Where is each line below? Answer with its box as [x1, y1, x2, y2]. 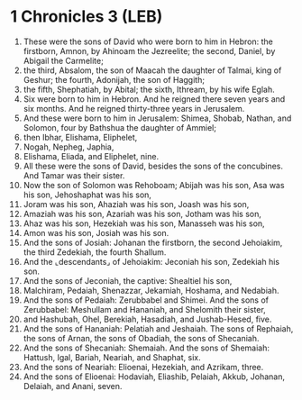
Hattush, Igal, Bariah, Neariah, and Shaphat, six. [23, 351, 201, 362]
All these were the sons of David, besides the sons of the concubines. [23, 160, 283, 171]
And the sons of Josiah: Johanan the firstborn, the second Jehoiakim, [23, 237, 283, 248]
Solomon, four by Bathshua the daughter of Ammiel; [23, 122, 217, 132]
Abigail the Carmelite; [23, 55, 105, 66]
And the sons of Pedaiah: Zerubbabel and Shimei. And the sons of [23, 295, 270, 305]
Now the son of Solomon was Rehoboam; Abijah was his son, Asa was [23, 179, 285, 190]
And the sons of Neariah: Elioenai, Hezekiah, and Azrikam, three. [23, 361, 264, 372]
